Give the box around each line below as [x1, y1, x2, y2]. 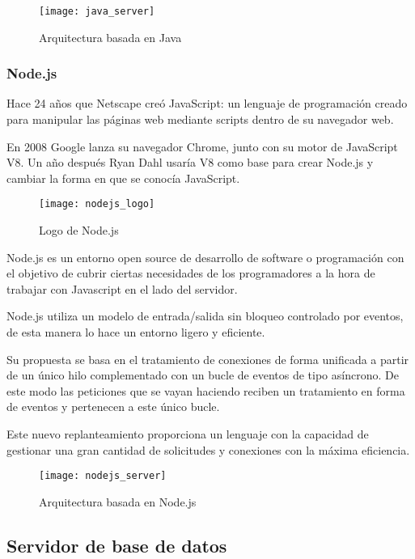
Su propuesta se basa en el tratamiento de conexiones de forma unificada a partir [6, 350, 409, 367]
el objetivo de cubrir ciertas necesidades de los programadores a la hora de [6, 265, 375, 282]
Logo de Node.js [39, 222, 119, 239]
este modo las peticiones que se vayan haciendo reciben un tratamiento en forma [6, 382, 405, 399]
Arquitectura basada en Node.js [39, 493, 197, 510]
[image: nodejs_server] [39, 470, 167, 482]
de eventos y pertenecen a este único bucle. [6, 398, 220, 415]
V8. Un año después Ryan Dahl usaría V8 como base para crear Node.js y [6, 154, 374, 171]
